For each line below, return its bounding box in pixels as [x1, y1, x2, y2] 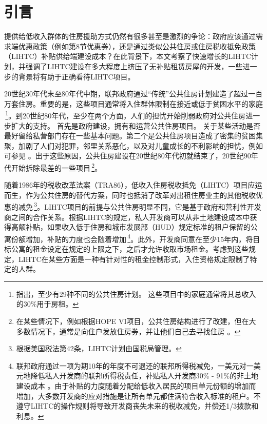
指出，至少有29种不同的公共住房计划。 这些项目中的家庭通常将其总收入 [16, 288, 256, 299]
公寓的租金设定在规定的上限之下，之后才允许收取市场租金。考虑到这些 [11, 244, 249, 254]
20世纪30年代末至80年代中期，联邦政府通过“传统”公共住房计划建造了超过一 [4, 88, 256, 99]
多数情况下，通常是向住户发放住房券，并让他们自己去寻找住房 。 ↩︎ [16, 326, 241, 336]
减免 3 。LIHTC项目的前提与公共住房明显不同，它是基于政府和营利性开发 [18, 200, 261, 212]
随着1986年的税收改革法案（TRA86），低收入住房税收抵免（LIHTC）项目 [4, 179, 248, 190]
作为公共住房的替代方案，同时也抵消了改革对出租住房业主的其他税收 [25, 189, 256, 200]
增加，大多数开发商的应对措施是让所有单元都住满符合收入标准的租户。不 [16, 390, 261, 401]
